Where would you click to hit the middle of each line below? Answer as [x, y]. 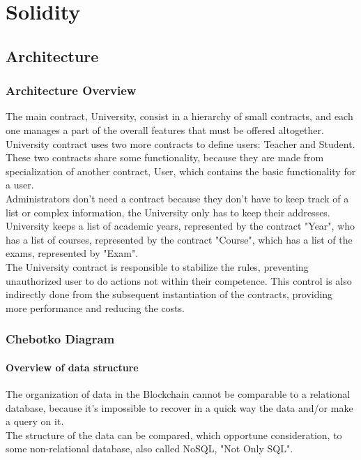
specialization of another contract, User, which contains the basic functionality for [181, 171]
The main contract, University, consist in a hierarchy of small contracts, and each [179, 116]
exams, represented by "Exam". [72, 253]
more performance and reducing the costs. [95, 307]
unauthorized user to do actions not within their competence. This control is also [179, 280]
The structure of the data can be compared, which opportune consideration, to [174, 435]
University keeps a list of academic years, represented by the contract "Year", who [180, 226]
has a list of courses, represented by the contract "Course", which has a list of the [179, 239]
